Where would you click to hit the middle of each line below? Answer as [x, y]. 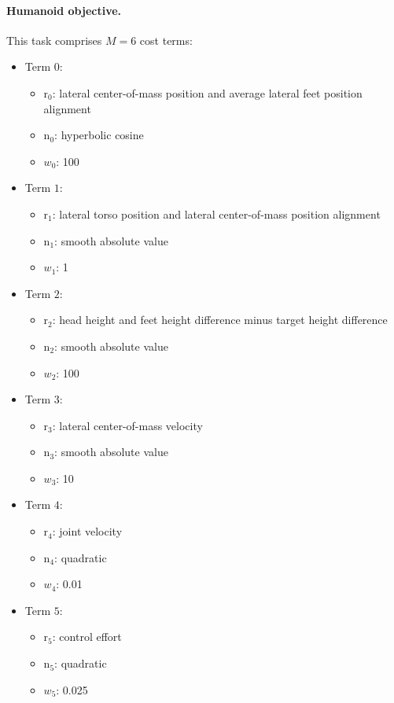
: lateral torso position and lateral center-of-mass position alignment [216, 213]
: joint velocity [87, 531]
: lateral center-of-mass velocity [127, 425]
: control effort [87, 637]
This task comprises [54, 40]
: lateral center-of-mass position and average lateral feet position [207, 92]
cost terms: [166, 40]
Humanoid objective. [64, 10]
